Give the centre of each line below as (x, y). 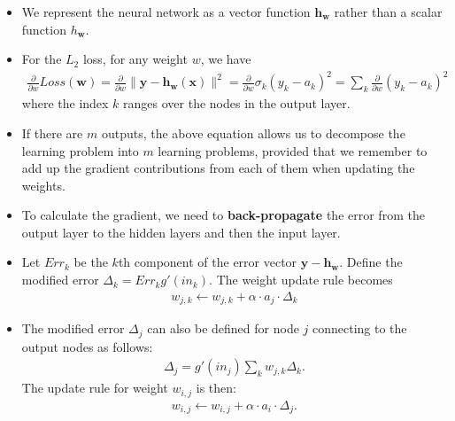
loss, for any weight (135, 59)
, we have (226, 59)
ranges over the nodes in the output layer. (237, 103)
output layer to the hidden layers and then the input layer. (181, 232)
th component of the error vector (208, 262)
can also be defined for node (223, 328)
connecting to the (359, 328)
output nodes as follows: (87, 346)
